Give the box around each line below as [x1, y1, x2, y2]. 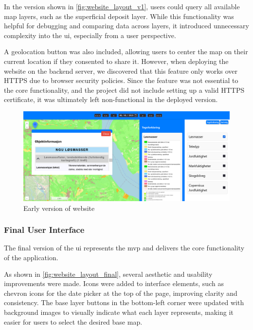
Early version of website [23, 203, 95, 213]
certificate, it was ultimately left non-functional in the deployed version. [4, 94, 218, 104]
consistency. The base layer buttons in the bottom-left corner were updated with [4, 297, 244, 308]
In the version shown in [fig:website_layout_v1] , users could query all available [4, 1, 240, 11]
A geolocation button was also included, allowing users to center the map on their [4, 46, 248, 57]
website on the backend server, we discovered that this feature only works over [4, 65, 238, 76]
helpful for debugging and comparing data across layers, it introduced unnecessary [4, 21, 249, 31]
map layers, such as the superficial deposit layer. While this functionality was [4, 11, 234, 21]
